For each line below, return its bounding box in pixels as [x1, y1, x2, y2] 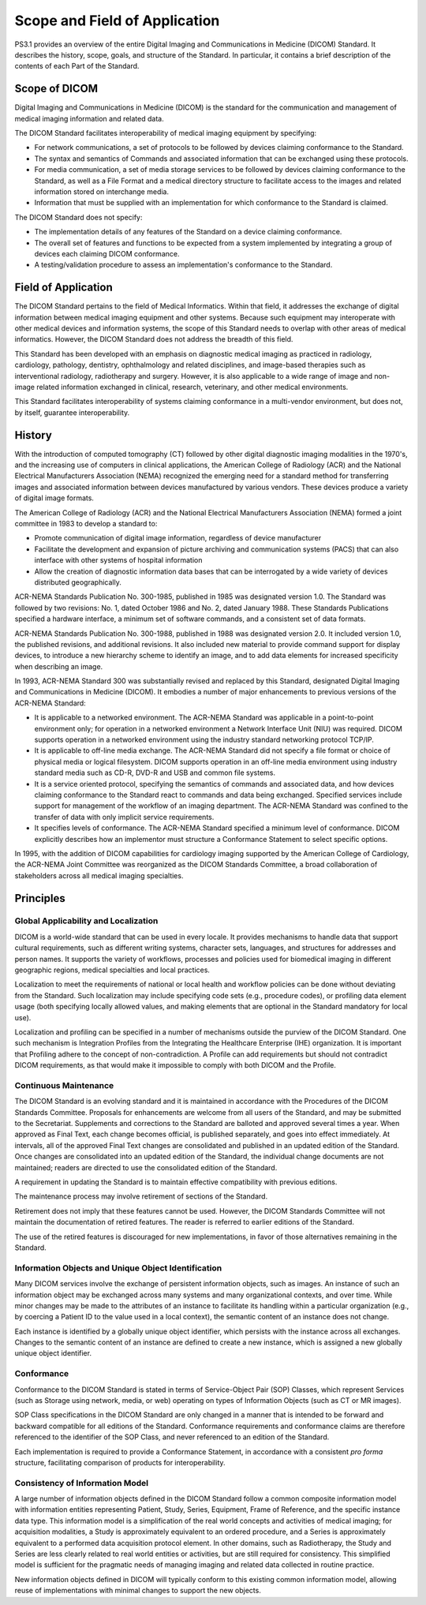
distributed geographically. [34, 577, 121, 587]
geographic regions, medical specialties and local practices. [14, 965, 211, 975]
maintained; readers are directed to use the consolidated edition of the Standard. [14, 1162, 278, 1172]
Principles [14, 892, 66, 905]
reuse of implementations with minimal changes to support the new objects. [14, 1586, 262, 1596]
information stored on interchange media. [34, 186, 170, 196]
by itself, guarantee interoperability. [14, 407, 130, 417]
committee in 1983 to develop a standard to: [14, 518, 158, 528]
